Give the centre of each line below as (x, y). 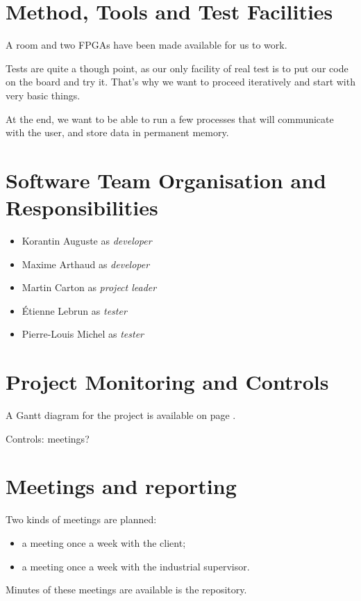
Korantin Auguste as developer (87, 240)
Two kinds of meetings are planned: (81, 519)
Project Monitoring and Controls (167, 382)
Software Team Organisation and (166, 180)
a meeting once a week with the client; (104, 543)
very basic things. (43, 95)
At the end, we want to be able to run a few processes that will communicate (170, 118)
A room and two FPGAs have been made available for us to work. (146, 45)
